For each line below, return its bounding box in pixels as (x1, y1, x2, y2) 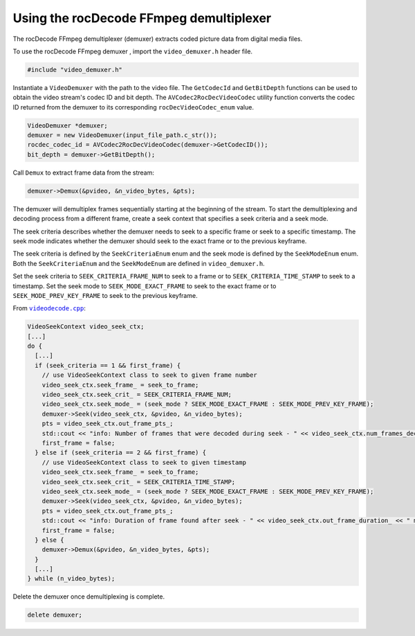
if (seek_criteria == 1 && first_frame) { (35, 361, 181, 369)
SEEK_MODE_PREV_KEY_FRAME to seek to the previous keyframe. (12, 291, 198, 299)
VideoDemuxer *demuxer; (27, 121, 109, 130)
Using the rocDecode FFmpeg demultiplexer (12, 10, 272, 26)
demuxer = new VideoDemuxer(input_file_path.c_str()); (27, 132, 217, 139)
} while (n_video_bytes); (27, 575, 116, 583)
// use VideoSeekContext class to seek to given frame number (41, 371, 257, 379)
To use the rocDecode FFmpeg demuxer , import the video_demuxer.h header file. (12, 47, 252, 55)
